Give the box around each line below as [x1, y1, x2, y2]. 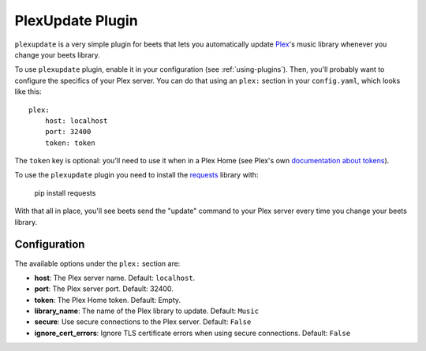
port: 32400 [44, 127, 92, 136]
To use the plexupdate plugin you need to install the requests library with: [14, 170, 259, 180]
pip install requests [34, 188, 96, 197]
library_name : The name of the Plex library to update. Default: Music [34, 306, 260, 316]
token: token [44, 138, 95, 147]
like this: [14, 87, 42, 96]
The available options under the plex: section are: [14, 259, 181, 268]
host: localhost [44, 116, 108, 125]
